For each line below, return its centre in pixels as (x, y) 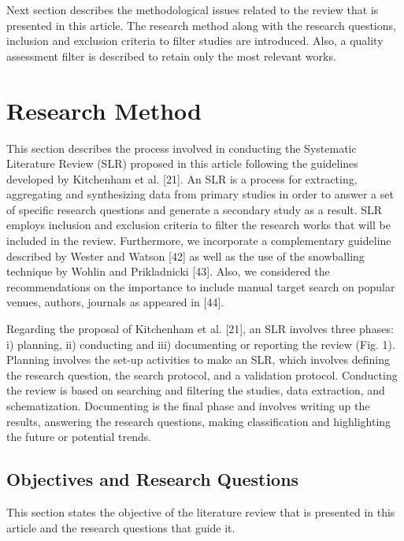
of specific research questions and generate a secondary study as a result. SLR (195, 209)
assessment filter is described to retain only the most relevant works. (171, 56)
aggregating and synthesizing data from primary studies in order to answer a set (200, 194)
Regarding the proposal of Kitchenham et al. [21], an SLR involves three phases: (200, 329)
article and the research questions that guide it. (121, 527)
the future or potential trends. (79, 437)
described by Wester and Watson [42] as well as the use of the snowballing (185, 256)
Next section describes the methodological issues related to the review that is (193, 9)
